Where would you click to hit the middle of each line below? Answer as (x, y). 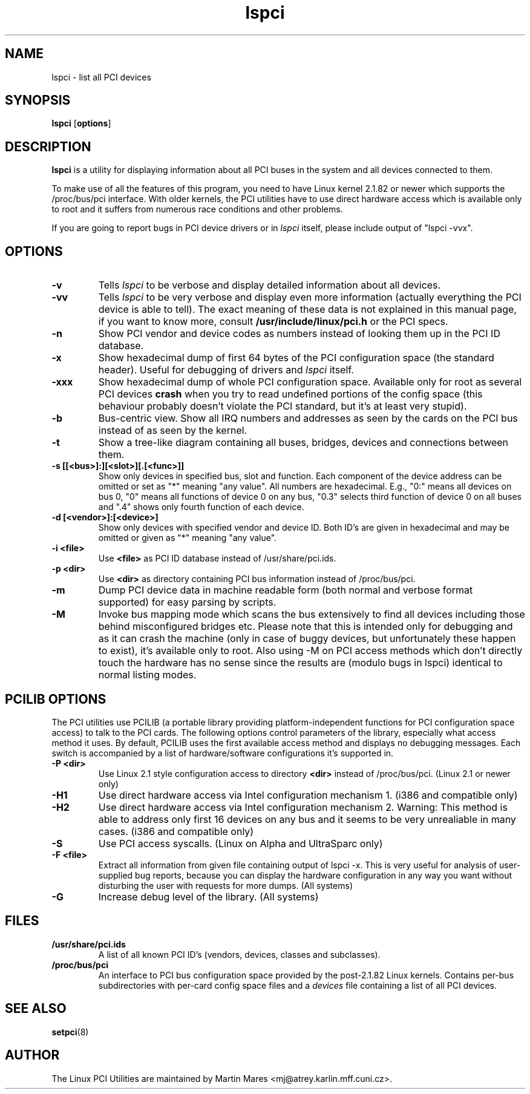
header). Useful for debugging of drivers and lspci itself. (226, 370)
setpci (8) (70, 1032)
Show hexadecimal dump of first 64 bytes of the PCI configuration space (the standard (296, 358)
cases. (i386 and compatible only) (176, 831)
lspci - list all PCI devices (101, 77)
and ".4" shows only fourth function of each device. (201, 507)
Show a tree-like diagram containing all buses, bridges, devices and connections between (303, 443)
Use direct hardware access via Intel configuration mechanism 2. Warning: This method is (303, 807)
